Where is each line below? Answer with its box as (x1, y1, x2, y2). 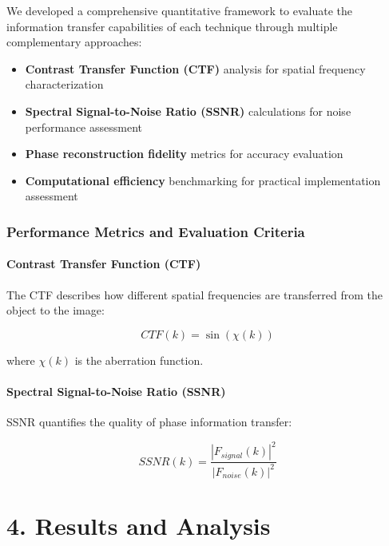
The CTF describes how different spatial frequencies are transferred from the (6, 286, 383, 303)
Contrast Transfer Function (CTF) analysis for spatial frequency (25, 60, 366, 77)
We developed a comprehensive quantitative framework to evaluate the (6, 2, 353, 18)
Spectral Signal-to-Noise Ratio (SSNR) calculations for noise (25, 102, 351, 119)
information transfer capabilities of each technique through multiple (6, 18, 338, 34)
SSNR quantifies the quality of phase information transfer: (6, 413, 292, 430)
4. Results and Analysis (6, 508, 271, 541)
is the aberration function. (74, 351, 204, 368)
